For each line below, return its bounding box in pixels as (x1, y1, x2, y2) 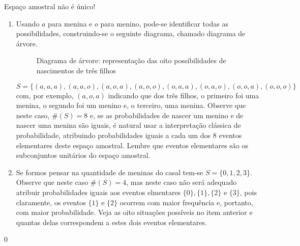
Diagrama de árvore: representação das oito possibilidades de (36, 55, 226, 66)
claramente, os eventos (16, 197, 86, 207)
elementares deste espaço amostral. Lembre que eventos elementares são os (16, 140, 249, 150)
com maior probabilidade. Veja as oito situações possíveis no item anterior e (16, 207, 253, 217)
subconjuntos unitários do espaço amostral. (16, 150, 151, 160)
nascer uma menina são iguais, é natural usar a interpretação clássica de (16, 120, 241, 130)
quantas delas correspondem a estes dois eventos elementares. (16, 216, 207, 227)
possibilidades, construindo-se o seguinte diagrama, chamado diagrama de (16, 28, 246, 39)
